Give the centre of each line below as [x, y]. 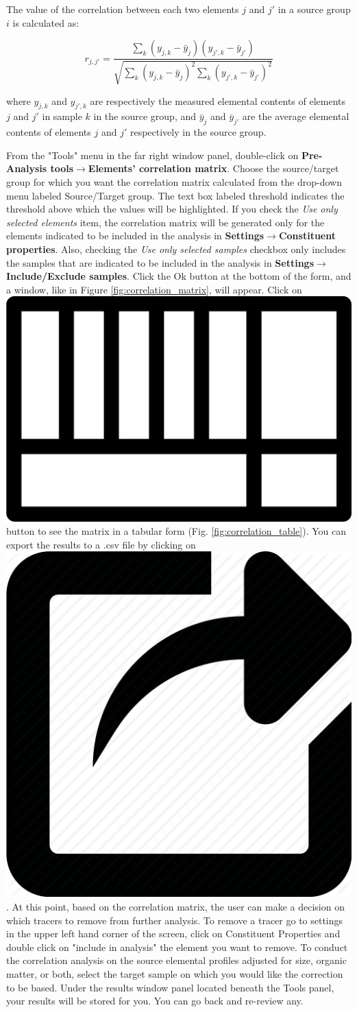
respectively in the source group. [198, 132]
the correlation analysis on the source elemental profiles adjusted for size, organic [176, 960]
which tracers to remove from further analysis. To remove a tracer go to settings [175, 920]
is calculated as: [46, 22]
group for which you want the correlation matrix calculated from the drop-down [174, 181]
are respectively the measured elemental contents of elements [218, 100]
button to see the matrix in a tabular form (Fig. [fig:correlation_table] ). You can [176, 531]
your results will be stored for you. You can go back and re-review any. [155, 1001]
